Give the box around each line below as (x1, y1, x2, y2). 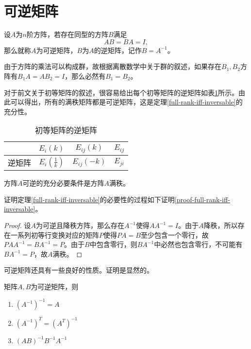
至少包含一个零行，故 (140, 229, 209, 240)
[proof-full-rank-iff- (174, 194, 230, 204)
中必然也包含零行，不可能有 (154, 239, 243, 249)
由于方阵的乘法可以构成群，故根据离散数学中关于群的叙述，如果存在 (4, 61, 221, 71)
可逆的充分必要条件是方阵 (22, 178, 104, 188)
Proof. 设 (4, 220, 31, 230)
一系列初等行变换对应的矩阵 (10, 229, 99, 240)
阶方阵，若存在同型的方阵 (26, 29, 108, 39)
